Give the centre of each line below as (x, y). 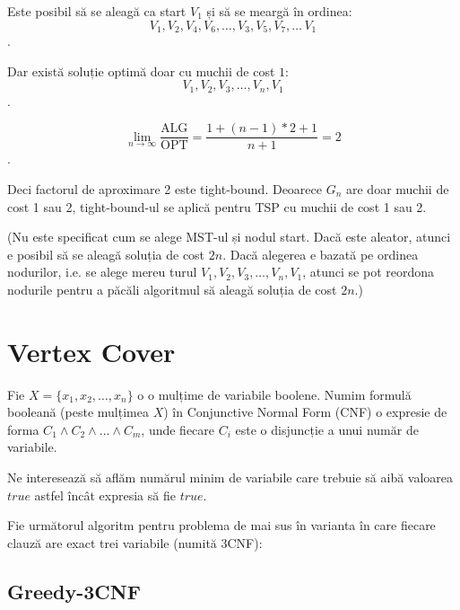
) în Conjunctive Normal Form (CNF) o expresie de (305, 412)
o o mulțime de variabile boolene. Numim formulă (274, 394)
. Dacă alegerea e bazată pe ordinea (321, 254)
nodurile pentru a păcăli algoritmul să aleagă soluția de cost (172, 289)
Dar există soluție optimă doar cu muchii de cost (141, 71)
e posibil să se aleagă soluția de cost (106, 254)
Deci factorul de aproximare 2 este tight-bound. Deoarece (165, 188)
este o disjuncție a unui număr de (327, 429)
